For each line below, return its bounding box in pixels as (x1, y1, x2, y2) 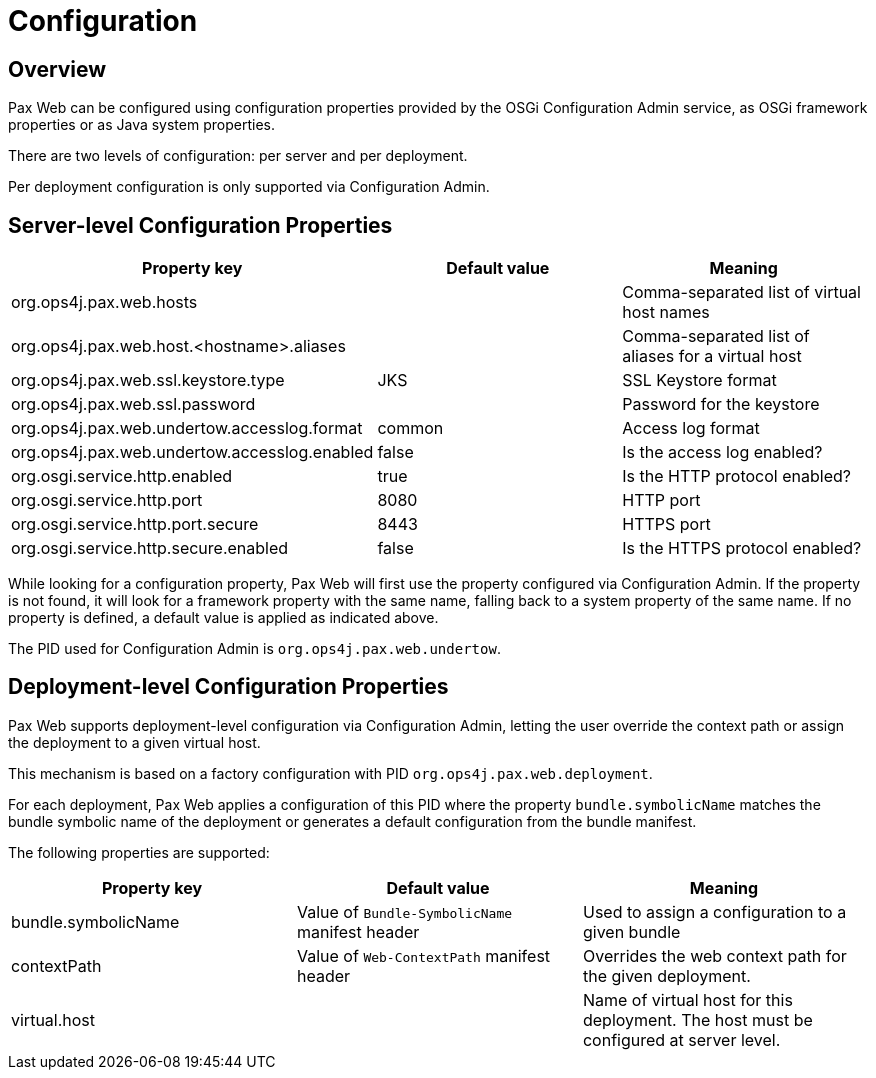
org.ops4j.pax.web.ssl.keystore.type (11, 370, 285, 391)
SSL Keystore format (622, 370, 777, 391)
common (377, 418, 444, 439)
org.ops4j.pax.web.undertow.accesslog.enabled (11, 442, 374, 463)
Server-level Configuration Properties (8, 212, 393, 238)
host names (622, 302, 710, 323)
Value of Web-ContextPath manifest (296, 945, 551, 966)
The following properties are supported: (8, 843, 270, 861)
